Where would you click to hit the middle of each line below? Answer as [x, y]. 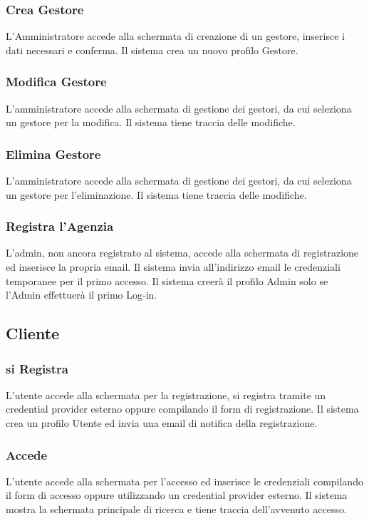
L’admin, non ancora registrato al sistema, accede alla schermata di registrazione [182, 253]
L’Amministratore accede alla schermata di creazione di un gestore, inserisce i [175, 36]
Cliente [33, 333]
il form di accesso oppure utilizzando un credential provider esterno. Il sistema [177, 495]
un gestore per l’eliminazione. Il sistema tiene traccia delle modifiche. [156, 194]
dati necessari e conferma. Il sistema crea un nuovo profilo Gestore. [152, 50]
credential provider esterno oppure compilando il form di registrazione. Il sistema [182, 409]
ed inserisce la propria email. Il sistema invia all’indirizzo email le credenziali [173, 267]
